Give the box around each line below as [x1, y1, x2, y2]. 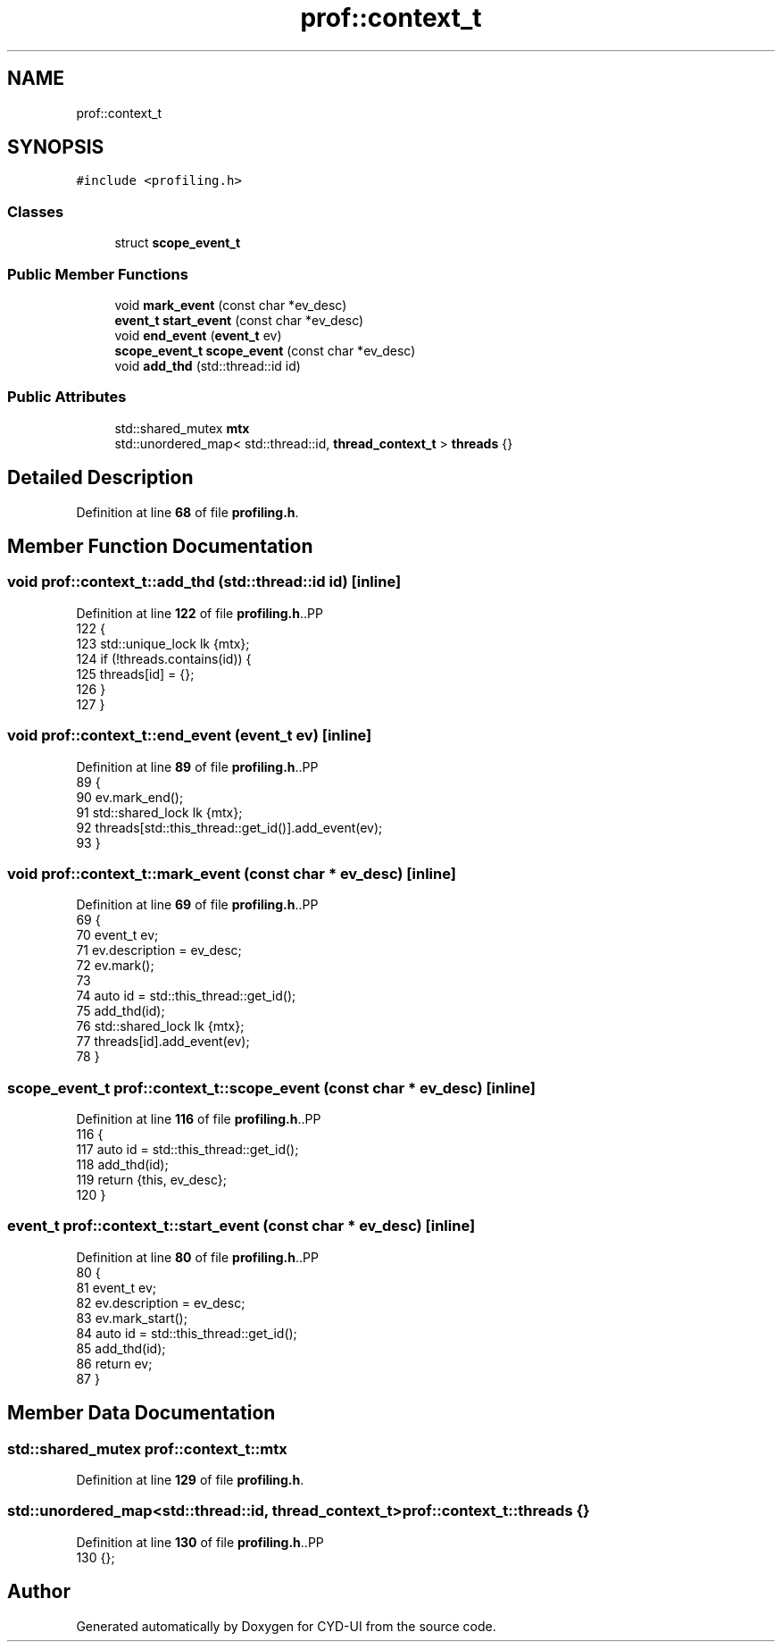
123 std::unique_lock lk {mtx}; [76, 635, 250, 651]
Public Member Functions [7, 264, 188, 283]
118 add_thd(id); [76, 1157, 169, 1172]
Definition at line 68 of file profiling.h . [76, 504, 299, 520]
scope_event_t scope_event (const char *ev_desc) [114, 342, 416, 358]
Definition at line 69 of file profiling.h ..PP [76, 897, 319, 913]
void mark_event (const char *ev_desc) [114, 297, 347, 313]
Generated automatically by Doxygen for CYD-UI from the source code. [76, 1618, 496, 1634]
